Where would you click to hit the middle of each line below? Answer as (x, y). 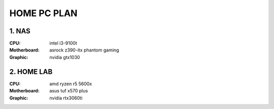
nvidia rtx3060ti (66, 98)
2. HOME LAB (31, 71)
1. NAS (20, 31)
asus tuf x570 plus (69, 91)
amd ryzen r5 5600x (71, 84)
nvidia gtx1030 (65, 57)
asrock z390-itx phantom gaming (84, 50)
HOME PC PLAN (43, 13)
